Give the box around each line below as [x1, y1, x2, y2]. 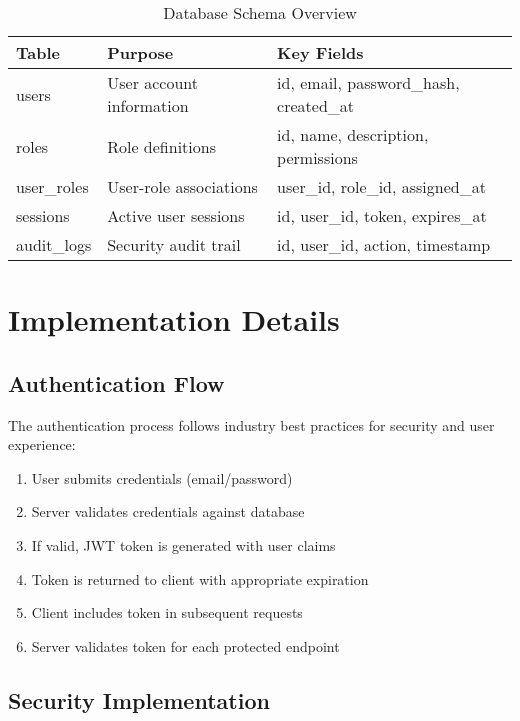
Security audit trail [107, 233, 241, 256]
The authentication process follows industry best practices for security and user [8, 414, 495, 435]
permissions [277, 146, 358, 169]
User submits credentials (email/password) [31, 467, 293, 488]
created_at [277, 94, 355, 117]
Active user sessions [107, 204, 245, 227]
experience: [8, 434, 76, 455]
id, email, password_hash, [277, 71, 460, 94]
